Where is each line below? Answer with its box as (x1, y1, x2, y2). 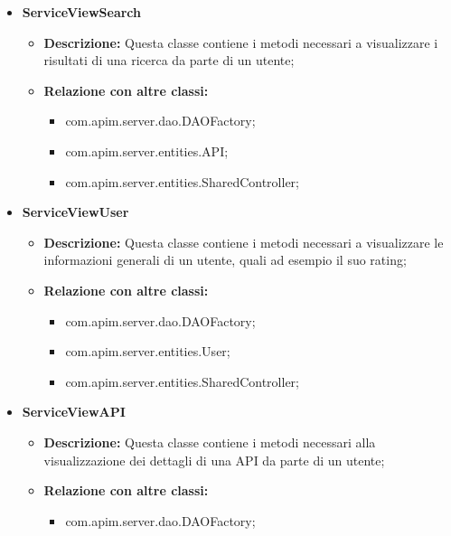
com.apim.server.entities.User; (65, 342, 230, 361)
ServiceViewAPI (22, 402, 126, 421)
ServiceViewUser (22, 202, 129, 221)
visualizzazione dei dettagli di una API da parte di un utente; (43, 450, 385, 469)
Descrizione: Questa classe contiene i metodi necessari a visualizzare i (43, 33, 438, 52)
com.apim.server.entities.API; (65, 141, 229, 160)
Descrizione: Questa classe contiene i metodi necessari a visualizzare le (43, 232, 444, 251)
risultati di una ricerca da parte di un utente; (43, 51, 295, 70)
